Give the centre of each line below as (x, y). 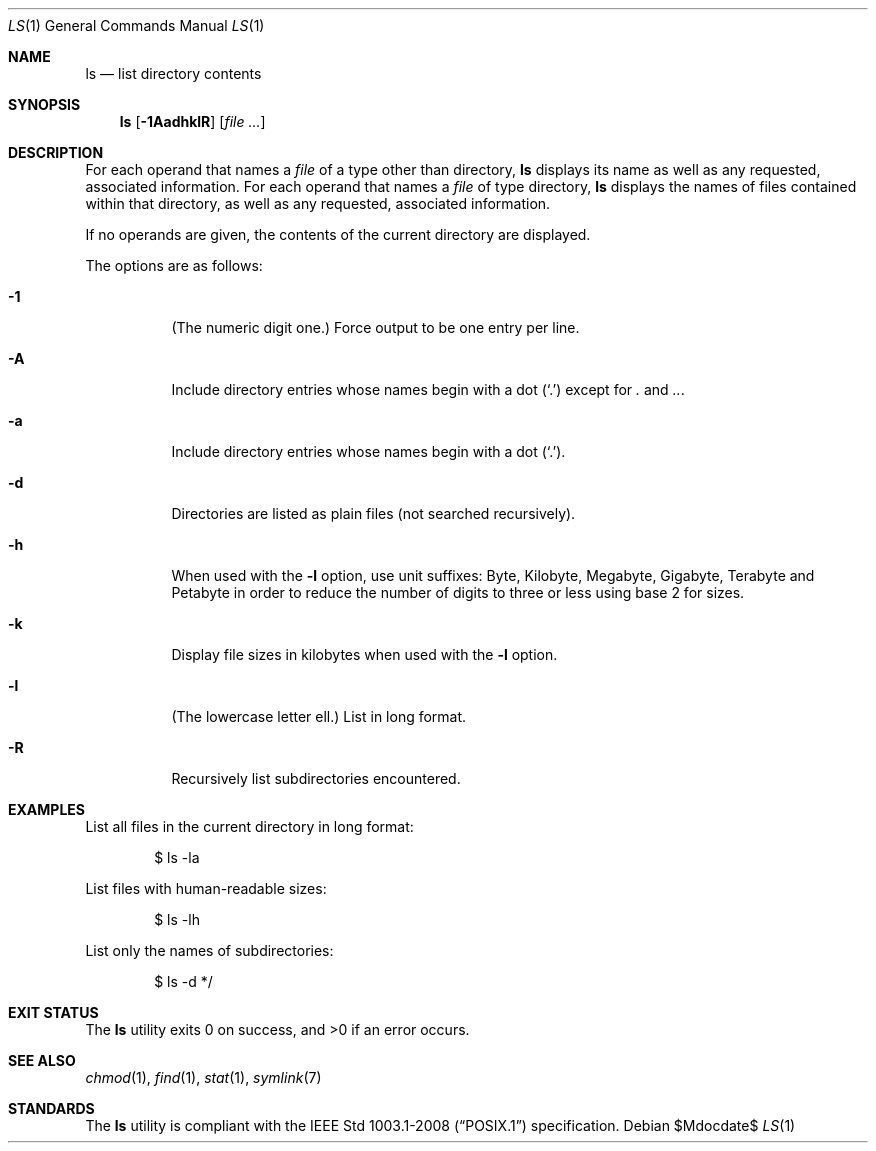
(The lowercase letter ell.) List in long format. (319, 716)
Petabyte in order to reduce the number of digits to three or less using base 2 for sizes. (458, 592)
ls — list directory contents (173, 73)
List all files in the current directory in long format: (249, 826)
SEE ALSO (42, 1060)
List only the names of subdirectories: (209, 950)
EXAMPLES (46, 809)
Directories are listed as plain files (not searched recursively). (373, 513)
